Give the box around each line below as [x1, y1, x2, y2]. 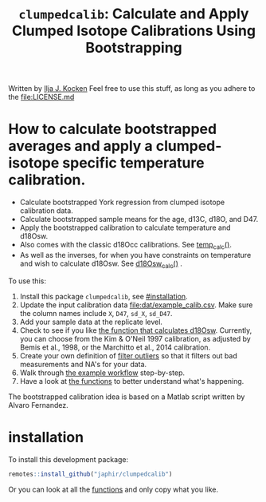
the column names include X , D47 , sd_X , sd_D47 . [19, 308, 173, 318]
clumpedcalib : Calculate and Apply [18, 5, 249, 23]
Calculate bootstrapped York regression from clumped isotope [19, 197, 225, 208]
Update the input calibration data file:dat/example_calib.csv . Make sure [19, 300, 253, 310]
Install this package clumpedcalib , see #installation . [19, 291, 189, 301]
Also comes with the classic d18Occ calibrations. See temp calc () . [19, 240, 233, 251]
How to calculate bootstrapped [8, 121, 217, 138]
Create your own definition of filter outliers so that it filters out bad [19, 350, 237, 360]
